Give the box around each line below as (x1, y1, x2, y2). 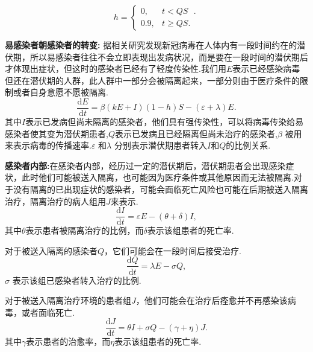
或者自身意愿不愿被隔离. (13, 86, 108, 98)
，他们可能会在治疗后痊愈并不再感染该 (135, 294, 288, 307)
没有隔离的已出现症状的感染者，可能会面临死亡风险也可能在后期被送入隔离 (13, 183, 308, 195)
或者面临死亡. (21, 306, 75, 318)
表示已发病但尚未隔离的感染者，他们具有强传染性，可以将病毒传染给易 (25, 115, 304, 128)
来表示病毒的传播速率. (5, 139, 91, 152)
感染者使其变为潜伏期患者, (5, 127, 108, 139)
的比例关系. (226, 139, 271, 152)
